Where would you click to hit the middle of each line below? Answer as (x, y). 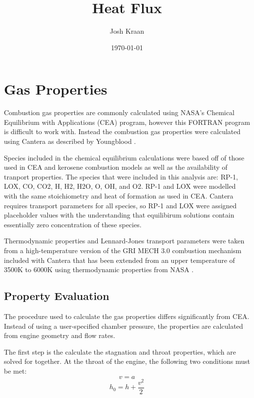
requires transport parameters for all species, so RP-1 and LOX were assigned (120, 205)
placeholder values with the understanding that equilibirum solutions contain (119, 215)
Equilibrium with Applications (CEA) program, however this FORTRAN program (127, 122)
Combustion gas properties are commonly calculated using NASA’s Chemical (119, 112)
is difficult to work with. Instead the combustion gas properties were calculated (122, 131)
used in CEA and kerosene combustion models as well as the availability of (116, 167)
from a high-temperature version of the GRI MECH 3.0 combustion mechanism (123, 250)
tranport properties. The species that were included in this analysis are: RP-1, (121, 176)
